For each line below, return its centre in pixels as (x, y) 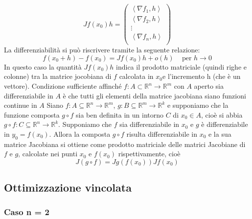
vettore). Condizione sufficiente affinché (63, 86)
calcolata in (136, 76)
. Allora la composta (80, 134)
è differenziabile (225, 124)
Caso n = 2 (27, 211)
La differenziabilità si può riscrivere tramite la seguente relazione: (102, 50)
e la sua (220, 134)
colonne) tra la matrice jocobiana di (58, 76)
